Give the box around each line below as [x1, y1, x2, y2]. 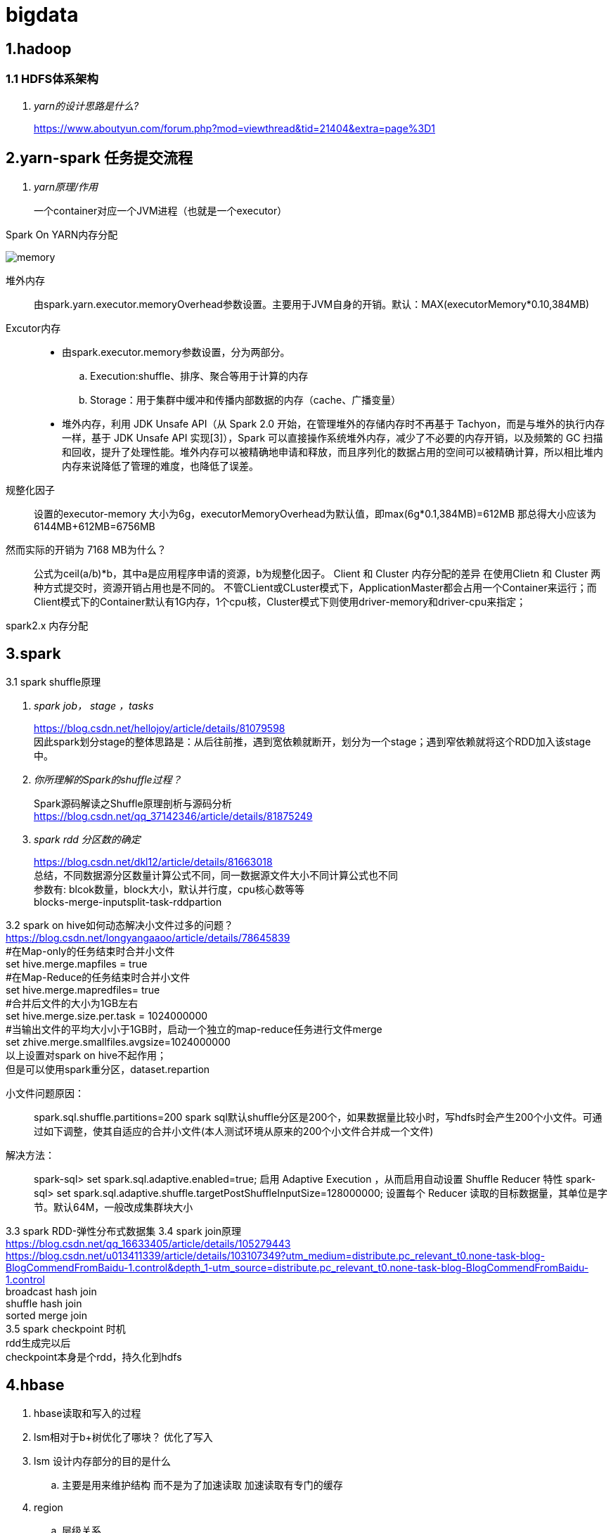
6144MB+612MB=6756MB [34, 520, 155, 533]
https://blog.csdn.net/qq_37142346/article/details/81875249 [34, 810, 313, 823]
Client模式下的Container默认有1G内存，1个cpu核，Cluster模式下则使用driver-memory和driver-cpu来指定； [34, 596, 527, 608]
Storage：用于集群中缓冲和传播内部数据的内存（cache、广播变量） [90, 394, 401, 406]
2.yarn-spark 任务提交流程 [6, 148, 193, 167]
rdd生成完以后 [6, 1337, 71, 1349]
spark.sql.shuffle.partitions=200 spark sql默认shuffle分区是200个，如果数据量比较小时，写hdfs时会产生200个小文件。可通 [34, 1111, 602, 1124]
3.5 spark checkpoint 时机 [6, 1323, 126, 1335]
